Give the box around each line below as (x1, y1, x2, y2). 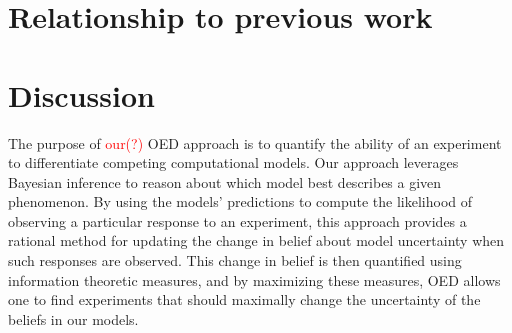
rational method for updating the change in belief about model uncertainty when (8, 230, 505, 251)
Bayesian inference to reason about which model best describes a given (8, 171, 442, 192)
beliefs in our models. (8, 308, 139, 329)
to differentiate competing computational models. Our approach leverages (8, 152, 459, 173)
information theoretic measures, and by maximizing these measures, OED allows (8, 269, 501, 290)
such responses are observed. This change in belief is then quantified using (8, 250, 462, 271)
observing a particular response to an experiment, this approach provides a (8, 210, 467, 231)
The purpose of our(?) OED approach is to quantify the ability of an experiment (8, 132, 502, 153)
